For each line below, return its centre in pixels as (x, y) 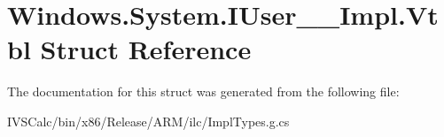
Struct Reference (146, 49)
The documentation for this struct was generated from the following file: (203, 91)
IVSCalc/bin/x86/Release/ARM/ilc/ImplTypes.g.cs (148, 121)
